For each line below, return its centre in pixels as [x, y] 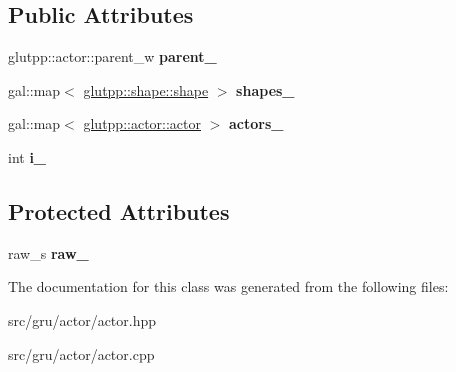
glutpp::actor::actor [142, 123]
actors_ [256, 123]
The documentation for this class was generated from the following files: [228, 286]
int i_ [27, 156]
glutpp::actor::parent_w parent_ [112, 56]
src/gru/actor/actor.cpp [81, 353]
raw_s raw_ [48, 252]
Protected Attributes [119, 210]
